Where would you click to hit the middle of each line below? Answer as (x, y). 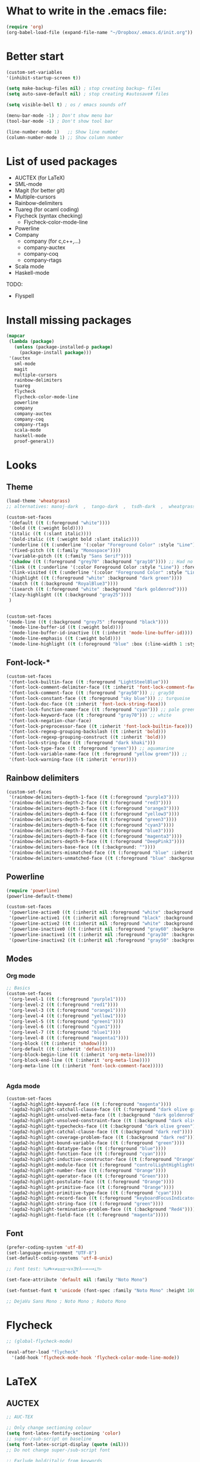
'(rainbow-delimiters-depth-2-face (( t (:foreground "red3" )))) (90, 803)
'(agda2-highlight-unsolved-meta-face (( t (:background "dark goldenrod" (102, 1115)
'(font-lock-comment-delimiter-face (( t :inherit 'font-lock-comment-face (103, 687)
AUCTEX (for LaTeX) (40, 178)
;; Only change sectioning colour (49, 1428)
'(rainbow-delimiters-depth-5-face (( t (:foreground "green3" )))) (93, 819)
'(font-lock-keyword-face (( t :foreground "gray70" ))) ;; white (90, 715)
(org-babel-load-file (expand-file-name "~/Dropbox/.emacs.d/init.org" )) (100, 32)
